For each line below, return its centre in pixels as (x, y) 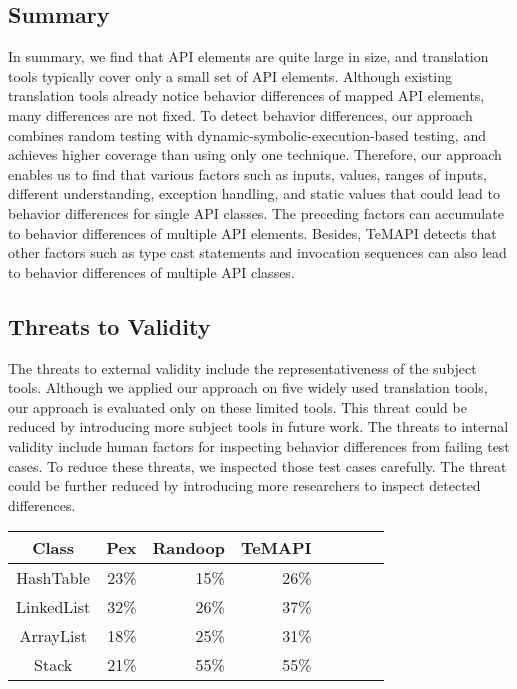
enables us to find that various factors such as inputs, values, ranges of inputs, (247, 173)
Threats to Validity (109, 325)
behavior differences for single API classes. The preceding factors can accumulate (256, 212)
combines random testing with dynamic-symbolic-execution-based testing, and (247, 134)
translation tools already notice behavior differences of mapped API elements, (246, 95)
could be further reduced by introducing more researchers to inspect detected (244, 485)
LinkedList (53, 607)
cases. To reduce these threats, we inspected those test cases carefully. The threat (257, 465)
